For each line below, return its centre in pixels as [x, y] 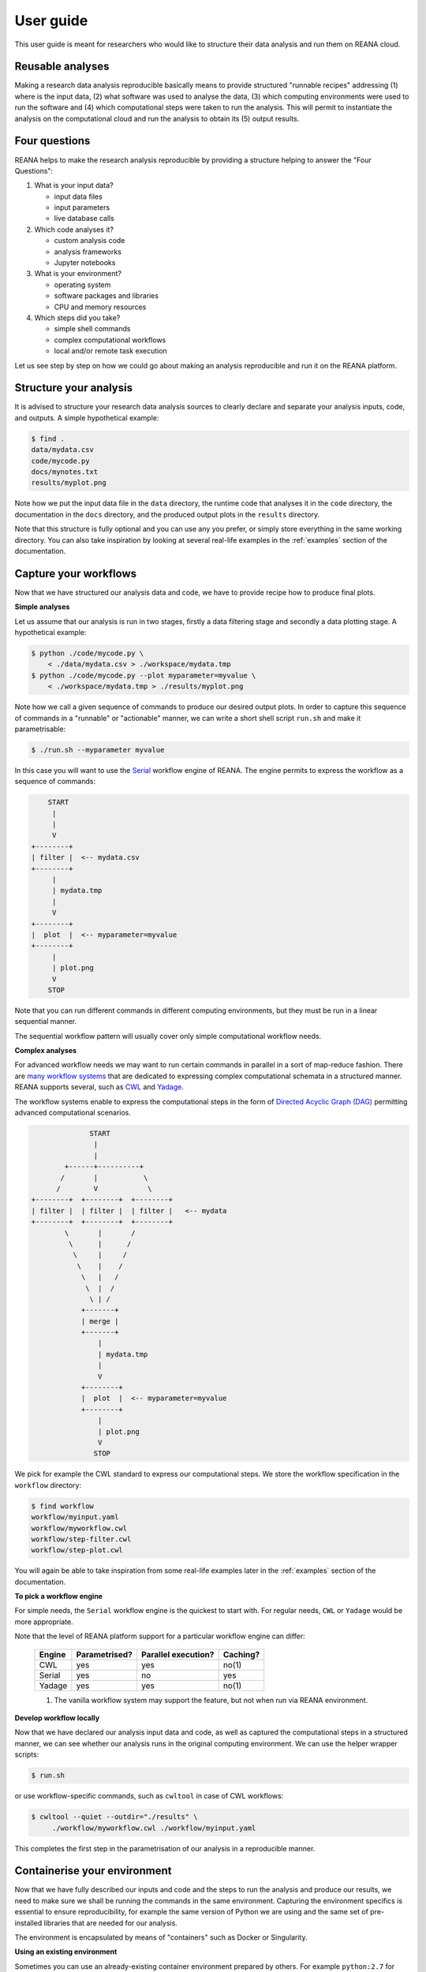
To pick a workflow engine [58, 1597]
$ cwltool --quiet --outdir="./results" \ [114, 1817]
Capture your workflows [76, 573]
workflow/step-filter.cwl [81, 1539]
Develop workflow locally [57, 1718]
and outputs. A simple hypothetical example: [87, 417]
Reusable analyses [62, 67]
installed [28, 1923]
